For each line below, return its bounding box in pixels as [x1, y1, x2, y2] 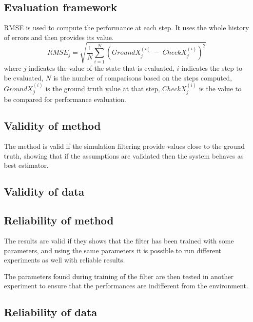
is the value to [199, 83, 242, 93]
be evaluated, [4, 72, 43, 82]
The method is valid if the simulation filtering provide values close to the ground [4, 141, 245, 151]
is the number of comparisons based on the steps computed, [53, 72, 232, 82]
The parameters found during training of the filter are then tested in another [4, 271, 234, 281]
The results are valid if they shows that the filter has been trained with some [4, 235, 234, 245]
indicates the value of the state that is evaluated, [28, 62, 175, 73]
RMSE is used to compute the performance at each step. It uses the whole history [4, 22, 249, 33]
